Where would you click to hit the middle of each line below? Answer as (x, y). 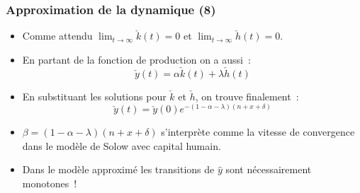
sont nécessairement (269, 169)
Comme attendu (57, 36)
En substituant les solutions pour (94, 96)
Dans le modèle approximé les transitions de (118, 169)
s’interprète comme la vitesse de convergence (258, 132)
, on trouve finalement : (247, 96)
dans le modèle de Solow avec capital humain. (122, 145)
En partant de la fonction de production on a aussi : (136, 59)
